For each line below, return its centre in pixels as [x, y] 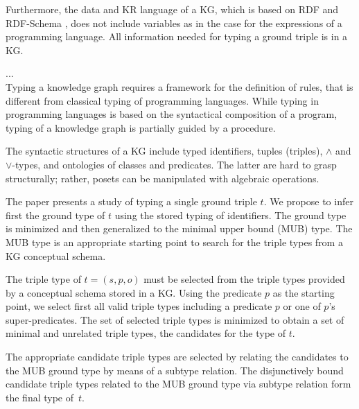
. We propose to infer [308, 201]
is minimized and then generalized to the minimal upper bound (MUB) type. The [179, 228]
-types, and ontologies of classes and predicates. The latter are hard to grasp [174, 164]
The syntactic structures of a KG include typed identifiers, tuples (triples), [164, 151]
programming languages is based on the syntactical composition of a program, [172, 114]
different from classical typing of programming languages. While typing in [162, 100]
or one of [302, 306]
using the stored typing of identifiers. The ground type [230, 215]
